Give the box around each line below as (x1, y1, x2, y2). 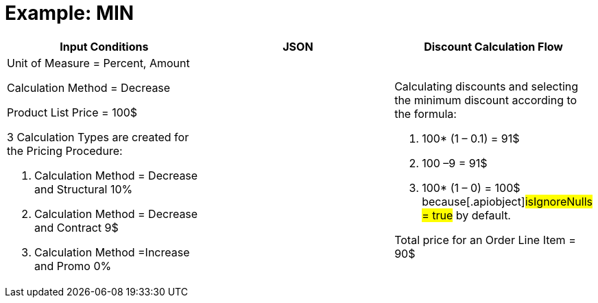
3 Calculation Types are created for (7, 130, 189, 144)
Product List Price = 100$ (7, 105, 138, 119)
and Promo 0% (34, 258, 112, 273)
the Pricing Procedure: (7, 143, 123, 158)
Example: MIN (5, 1, 134, 25)
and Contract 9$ (34, 220, 119, 234)
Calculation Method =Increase (34, 245, 190, 259)
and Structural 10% (34, 182, 133, 196)
